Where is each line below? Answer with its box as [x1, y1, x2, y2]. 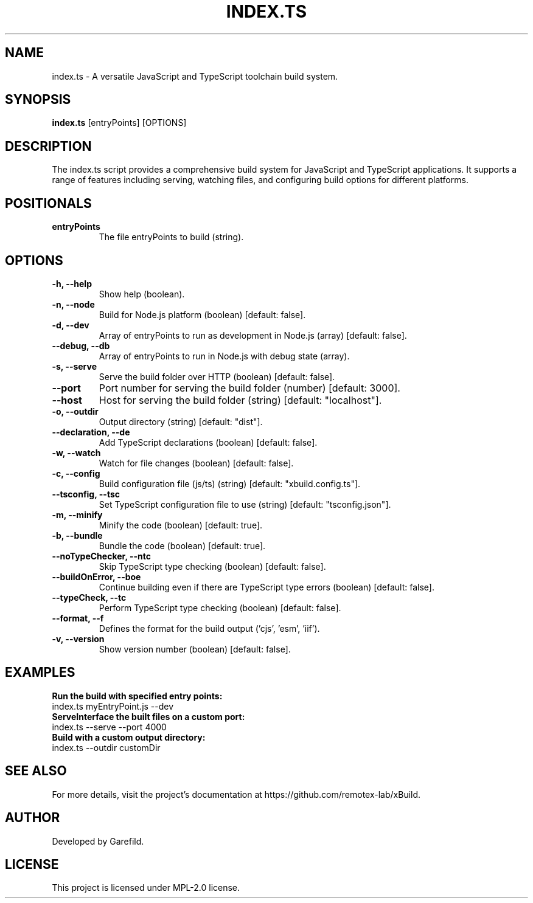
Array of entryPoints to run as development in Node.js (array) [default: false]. [99, 330, 407, 341]
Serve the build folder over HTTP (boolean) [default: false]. [99, 371, 335, 382]
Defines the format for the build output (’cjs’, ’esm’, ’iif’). [99, 623, 320, 634]
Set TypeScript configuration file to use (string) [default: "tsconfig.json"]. [99, 499, 391, 510]
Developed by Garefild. [52, 836, 144, 846]
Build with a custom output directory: [52, 732, 206, 742]
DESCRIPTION [5, 138, 92, 154]
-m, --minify [52, 509, 103, 520]
